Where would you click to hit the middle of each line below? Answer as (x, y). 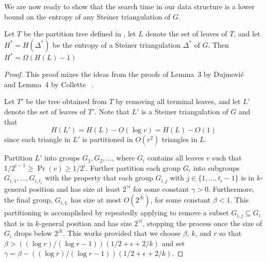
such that (227, 158)
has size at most (96, 200)
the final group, (29, 200)
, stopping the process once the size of (202, 223)
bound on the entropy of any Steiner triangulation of (87, 16)
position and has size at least (75, 188)
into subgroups (216, 167)
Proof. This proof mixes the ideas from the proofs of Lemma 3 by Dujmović (124, 74)
